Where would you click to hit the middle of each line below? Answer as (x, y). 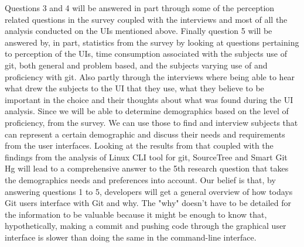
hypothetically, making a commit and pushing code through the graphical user (146, 226)
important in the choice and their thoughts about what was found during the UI (149, 99)
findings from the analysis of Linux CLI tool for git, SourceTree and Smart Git (146, 157)
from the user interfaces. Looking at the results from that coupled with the (139, 145)
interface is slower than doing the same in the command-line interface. (131, 237)
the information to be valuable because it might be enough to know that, (136, 214)
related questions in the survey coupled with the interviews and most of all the (146, 19)
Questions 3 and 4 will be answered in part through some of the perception (140, 8)
